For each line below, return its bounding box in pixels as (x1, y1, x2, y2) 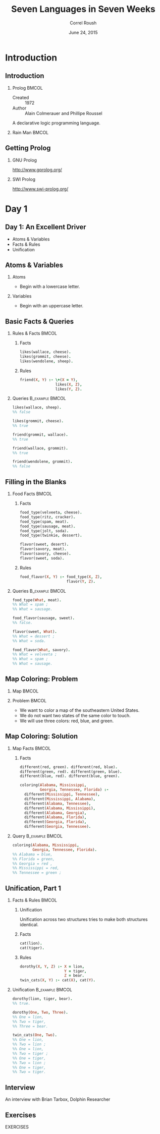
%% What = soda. (12, 638, 46, 643)
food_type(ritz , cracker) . (19, 514, 76, 519)
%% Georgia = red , (12, 861, 53, 866)
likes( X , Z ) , (55, 382, 83, 387)
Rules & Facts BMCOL (12, 331, 57, 337)
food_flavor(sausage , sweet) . (12, 616, 75, 621)
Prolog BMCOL (12, 85, 43, 91)
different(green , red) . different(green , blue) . (19, 769, 122, 774)
